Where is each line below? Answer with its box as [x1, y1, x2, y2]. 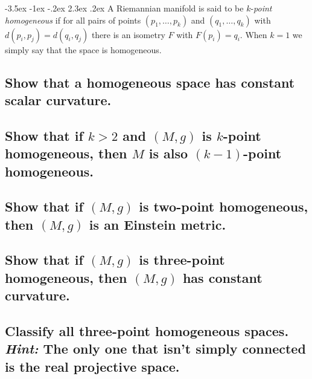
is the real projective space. [5, 357, 180, 375]
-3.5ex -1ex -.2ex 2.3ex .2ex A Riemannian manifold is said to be [5, 2, 244, 14]
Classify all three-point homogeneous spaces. [5, 322, 289, 340]
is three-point [139, 250, 225, 269]
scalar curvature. [5, 90, 112, 109]
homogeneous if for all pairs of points [5, 13, 141, 26]
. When [240, 28, 267, 40]
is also [148, 144, 188, 163]
